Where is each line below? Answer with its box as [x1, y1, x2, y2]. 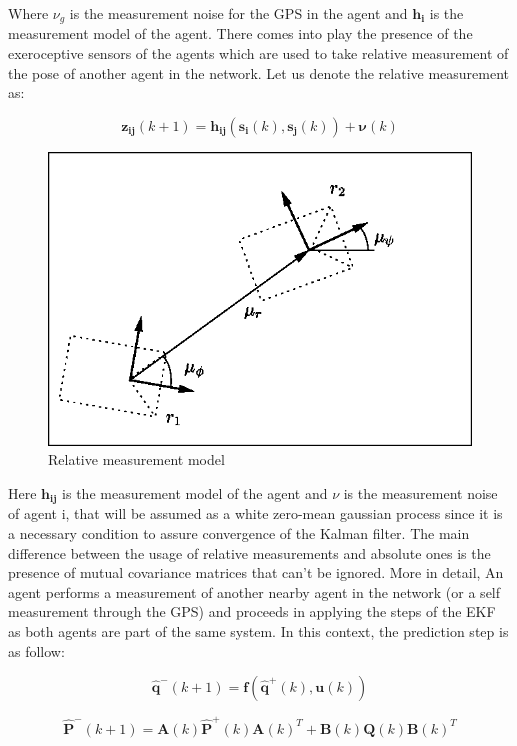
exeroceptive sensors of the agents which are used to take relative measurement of [8, 43, 509, 64]
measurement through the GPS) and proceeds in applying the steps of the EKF [8, 601, 496, 622]
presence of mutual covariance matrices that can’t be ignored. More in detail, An [8, 562, 504, 583]
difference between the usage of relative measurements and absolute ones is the [8, 542, 491, 563]
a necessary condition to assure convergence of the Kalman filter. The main [8, 523, 470, 543]
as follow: [8, 640, 65, 661]
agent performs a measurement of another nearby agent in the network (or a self [8, 581, 501, 602]
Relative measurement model [48, 449, 225, 470]
